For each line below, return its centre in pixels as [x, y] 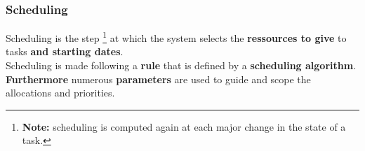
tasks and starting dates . [65, 51]
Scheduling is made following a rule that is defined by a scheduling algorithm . [181, 65]
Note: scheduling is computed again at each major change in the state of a [184, 126]
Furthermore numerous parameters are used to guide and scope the [158, 79]
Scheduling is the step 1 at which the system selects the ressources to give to [176, 37]
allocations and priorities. [60, 93]
